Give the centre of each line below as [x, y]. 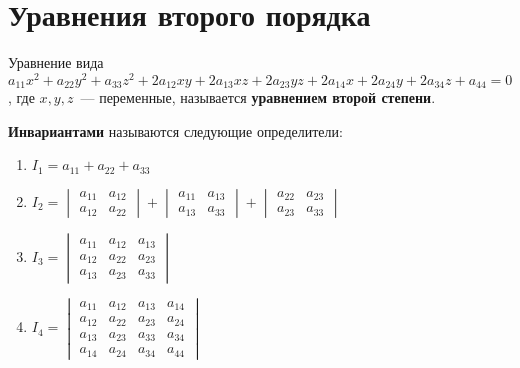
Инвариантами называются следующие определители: [175, 130]
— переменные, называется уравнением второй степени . [258, 97]
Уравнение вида [56, 62]
